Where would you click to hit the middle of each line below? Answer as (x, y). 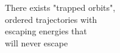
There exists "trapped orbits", (60, 7)
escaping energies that (46, 31)
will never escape (37, 42)
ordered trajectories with (51, 19)
